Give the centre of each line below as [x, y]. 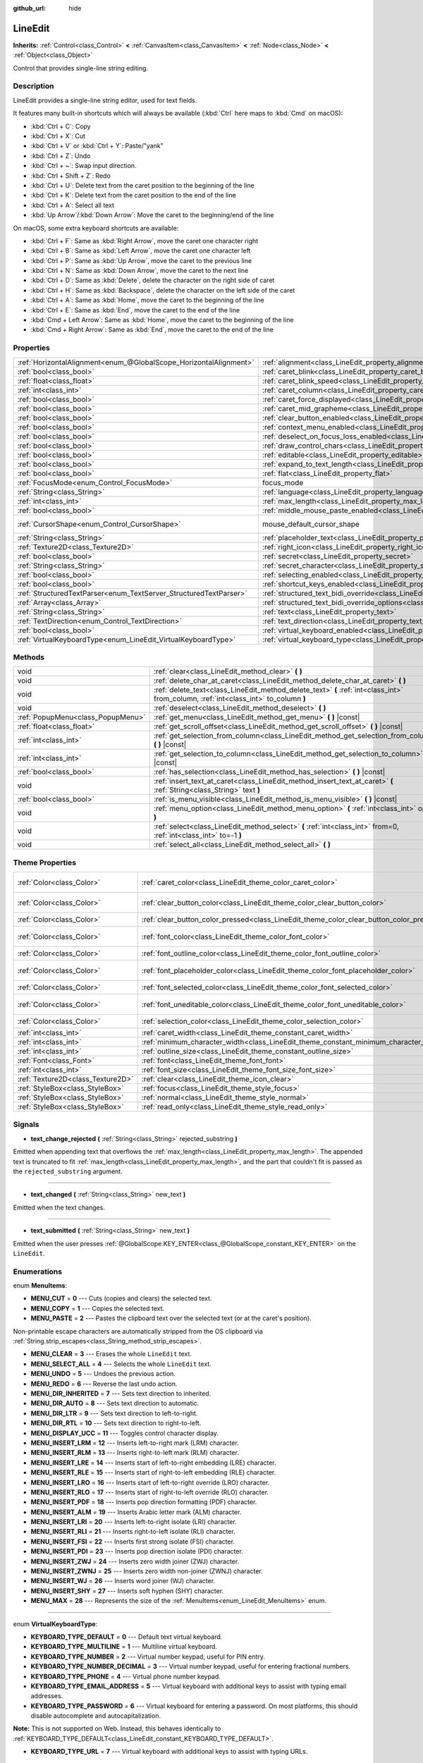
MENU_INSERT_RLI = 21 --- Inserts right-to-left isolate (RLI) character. [133, 1532]
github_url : [29, 8]
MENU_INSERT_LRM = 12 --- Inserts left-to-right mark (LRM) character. [135, 1443]
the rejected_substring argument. [68, 1171]
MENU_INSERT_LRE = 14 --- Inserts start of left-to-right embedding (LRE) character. [153, 1463]
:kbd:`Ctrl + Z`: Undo [61, 156]
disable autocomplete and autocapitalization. [96, 1716]
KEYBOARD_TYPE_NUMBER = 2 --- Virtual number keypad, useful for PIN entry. [148, 1657]
